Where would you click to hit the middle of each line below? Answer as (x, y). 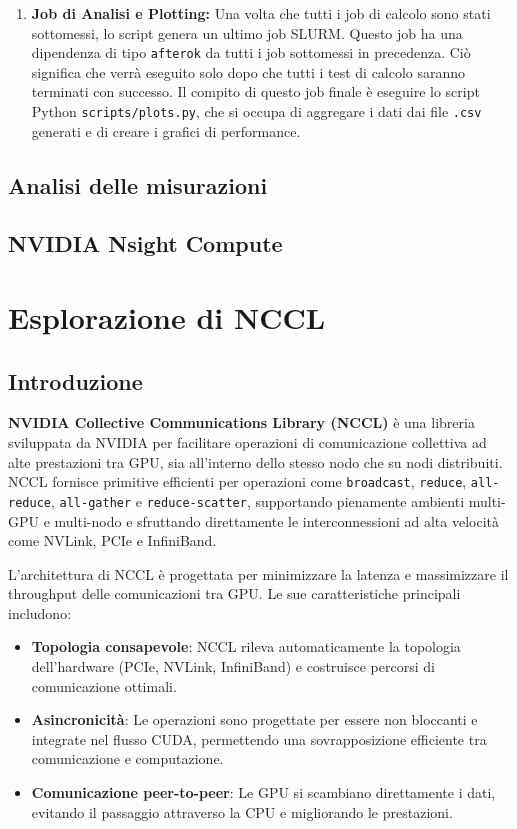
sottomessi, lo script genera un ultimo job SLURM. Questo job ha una (247, 32)
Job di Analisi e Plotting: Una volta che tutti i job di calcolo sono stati (261, 13)
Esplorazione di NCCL (167, 317)
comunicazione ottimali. (104, 685)
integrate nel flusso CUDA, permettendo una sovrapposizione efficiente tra (259, 738)
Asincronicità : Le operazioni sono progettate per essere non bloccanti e (254, 719)
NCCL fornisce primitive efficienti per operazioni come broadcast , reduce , (237, 481)
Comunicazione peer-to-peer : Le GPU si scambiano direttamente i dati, (263, 792)
